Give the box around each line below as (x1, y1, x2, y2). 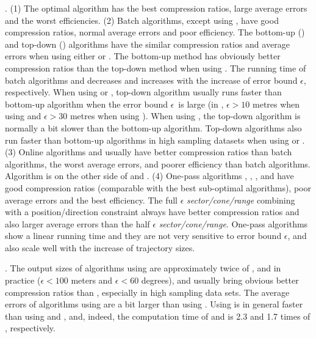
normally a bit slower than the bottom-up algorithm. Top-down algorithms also (5, 121, 302, 134)
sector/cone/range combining (187, 193, 295, 206)
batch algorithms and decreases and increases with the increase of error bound (5, 73, 298, 86)
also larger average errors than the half (5, 217, 150, 230)
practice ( (5, 274, 41, 287)
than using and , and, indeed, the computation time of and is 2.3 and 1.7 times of (5, 309, 311, 322)
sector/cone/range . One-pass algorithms (159, 217, 308, 230)
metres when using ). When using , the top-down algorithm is (70, 109, 301, 122)
